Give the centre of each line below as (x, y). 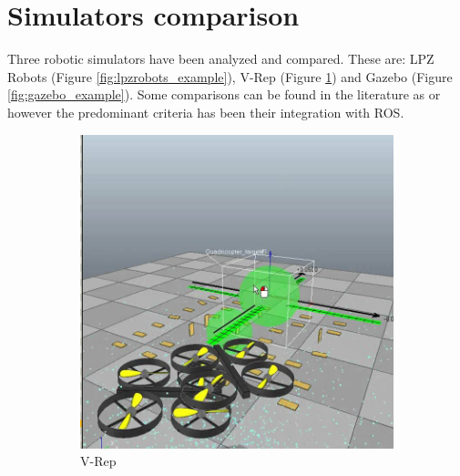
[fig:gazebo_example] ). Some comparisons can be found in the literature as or (224, 94)
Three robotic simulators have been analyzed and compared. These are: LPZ (221, 59)
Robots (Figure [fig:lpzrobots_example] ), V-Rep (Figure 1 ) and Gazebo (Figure (230, 76)
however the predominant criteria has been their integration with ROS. (206, 112)
